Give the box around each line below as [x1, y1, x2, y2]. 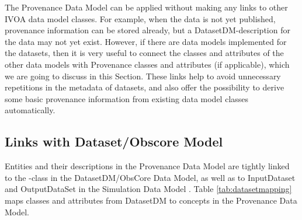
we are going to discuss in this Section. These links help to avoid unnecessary [5, 69, 281, 82]
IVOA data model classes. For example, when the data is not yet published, [5, 12, 276, 25]
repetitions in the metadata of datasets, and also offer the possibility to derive [5, 81, 284, 93]
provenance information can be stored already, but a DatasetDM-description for [5, 24, 290, 36]
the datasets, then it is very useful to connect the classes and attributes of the [5, 47, 284, 59]
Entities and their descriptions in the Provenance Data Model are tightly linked [5, 160, 290, 172]
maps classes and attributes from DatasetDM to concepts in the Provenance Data [5, 194, 297, 206]
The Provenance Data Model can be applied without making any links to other [5, 1, 288, 13]
